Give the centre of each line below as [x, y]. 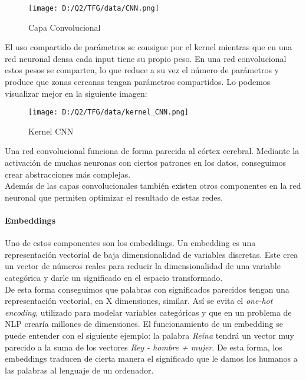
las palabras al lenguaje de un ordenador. [79, 370]
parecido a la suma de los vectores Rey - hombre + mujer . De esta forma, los [144, 347]
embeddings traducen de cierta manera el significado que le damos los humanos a [151, 358]
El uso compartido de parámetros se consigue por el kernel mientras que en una [149, 47]
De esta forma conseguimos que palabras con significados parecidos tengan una [147, 289]
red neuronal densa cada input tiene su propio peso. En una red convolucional [146, 58]
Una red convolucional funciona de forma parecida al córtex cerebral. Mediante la [152, 151]
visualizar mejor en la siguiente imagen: [76, 93]
